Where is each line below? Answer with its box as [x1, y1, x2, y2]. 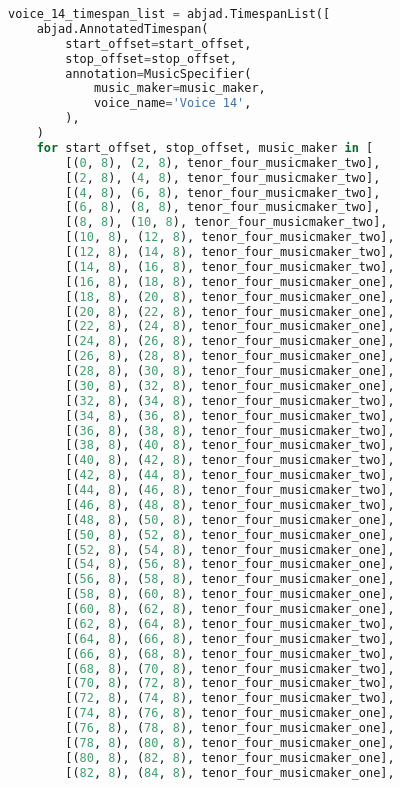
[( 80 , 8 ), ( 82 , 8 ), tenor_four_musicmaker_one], [65, 750, 395, 765]
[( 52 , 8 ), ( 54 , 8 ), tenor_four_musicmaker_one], [65, 542, 395, 557]
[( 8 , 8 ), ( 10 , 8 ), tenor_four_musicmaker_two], [65, 215, 388, 230]
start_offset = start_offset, [65, 36, 252, 51]
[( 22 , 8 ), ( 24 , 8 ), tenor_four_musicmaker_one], [65, 319, 395, 334]
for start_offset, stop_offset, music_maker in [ [36, 140, 374, 155]
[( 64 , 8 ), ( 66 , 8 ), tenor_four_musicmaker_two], [65, 631, 395, 646]
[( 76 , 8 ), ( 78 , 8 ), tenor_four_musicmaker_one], [65, 721, 395, 735]
